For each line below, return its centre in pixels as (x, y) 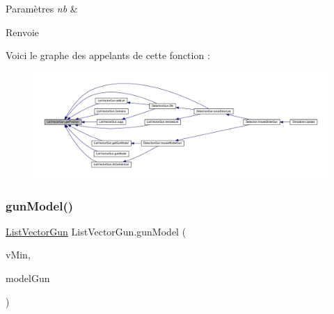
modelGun (28, 278)
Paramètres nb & (42, 8)
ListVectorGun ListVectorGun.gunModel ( (96, 231)
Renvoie (23, 32)
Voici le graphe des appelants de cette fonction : (108, 55)
